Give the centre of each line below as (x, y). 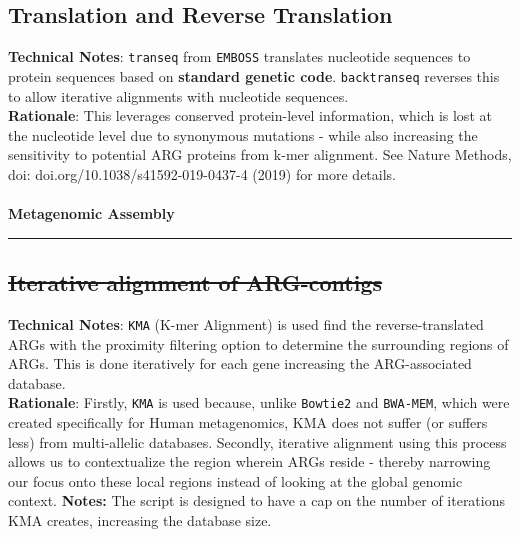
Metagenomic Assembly (91, 213)
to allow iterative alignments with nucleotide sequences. (178, 95)
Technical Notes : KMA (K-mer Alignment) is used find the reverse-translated (246, 323)
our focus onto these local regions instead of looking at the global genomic (235, 480)
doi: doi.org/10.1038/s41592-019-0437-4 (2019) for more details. (202, 173)
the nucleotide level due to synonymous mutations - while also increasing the (243, 134)
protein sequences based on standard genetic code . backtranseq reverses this (254, 75)
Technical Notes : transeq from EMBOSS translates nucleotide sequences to (239, 56)
